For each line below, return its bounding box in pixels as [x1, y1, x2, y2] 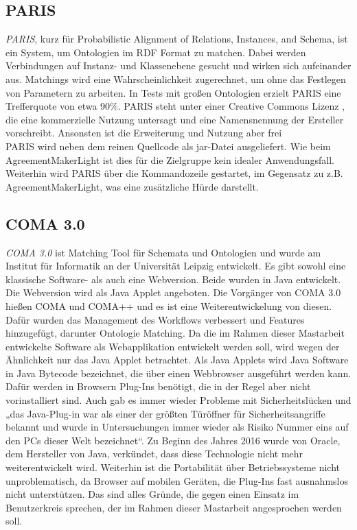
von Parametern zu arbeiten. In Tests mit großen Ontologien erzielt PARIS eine [5, 85, 341, 99]
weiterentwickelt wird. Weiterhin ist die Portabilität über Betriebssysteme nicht [5, 460, 341, 474]
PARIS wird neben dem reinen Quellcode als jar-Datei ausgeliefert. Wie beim [5, 138, 331, 153]
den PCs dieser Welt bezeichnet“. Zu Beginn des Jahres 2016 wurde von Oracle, [5, 433, 341, 447]
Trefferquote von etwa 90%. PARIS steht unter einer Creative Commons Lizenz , [5, 99, 345, 113]
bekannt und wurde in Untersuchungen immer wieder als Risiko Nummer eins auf [5, 420, 349, 434]
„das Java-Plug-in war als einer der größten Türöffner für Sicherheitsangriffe [5, 406, 325, 420]
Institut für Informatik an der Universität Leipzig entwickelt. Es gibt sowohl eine [5, 258, 346, 273]
